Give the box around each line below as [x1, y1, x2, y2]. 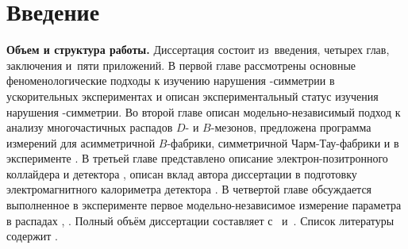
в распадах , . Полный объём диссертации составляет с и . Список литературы [6, 212, 395, 228]
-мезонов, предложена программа [210, 119, 371, 136]
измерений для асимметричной [6, 134, 156, 151]
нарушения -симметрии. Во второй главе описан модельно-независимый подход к [6, 103, 401, 120]
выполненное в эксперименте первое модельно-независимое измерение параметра [6, 197, 402, 213]
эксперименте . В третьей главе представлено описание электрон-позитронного [6, 150, 388, 167]
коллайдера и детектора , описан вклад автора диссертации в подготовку [6, 165, 357, 182]
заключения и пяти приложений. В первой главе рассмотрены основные [6, 56, 356, 73]
